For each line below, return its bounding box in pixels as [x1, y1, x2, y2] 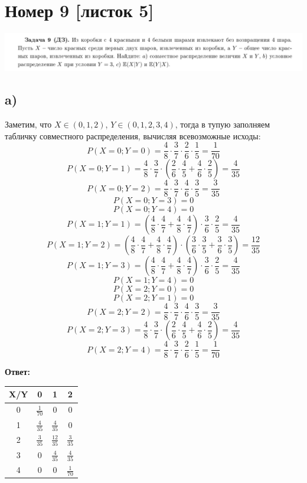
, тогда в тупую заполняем [175, 118, 270, 130]
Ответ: [5, 365, 30, 378]
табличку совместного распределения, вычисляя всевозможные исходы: [5, 129, 261, 142]
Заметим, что [5, 118, 52, 130]
